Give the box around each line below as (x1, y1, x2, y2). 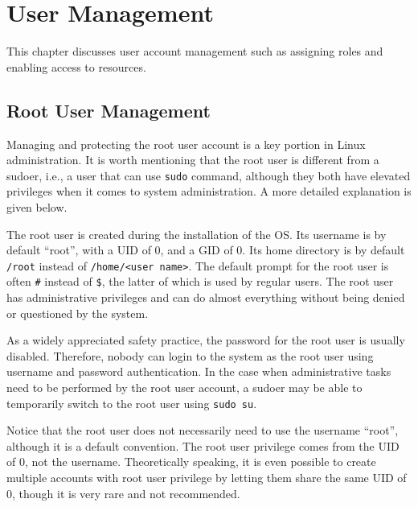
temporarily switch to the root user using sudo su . (6, 394, 257, 411)
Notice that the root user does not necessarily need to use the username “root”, (6, 422, 399, 439)
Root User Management (6, 97, 211, 122)
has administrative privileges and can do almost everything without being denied (6, 289, 405, 306)
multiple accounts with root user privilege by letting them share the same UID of (6, 469, 407, 486)
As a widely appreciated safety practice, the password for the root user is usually (6, 332, 405, 348)
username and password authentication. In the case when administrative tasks (6, 363, 391, 380)
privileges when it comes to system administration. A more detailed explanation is (6, 183, 412, 200)
